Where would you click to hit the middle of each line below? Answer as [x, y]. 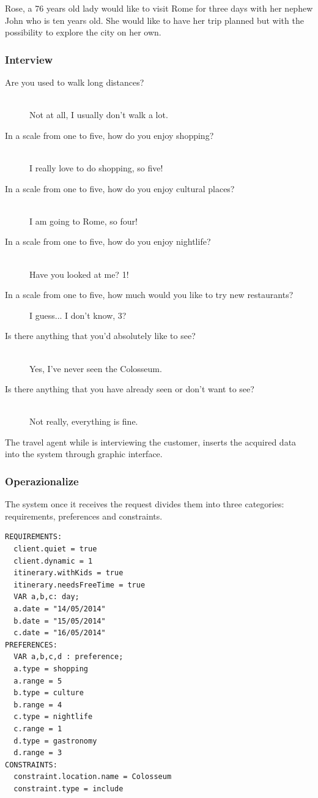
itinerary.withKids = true [68, 573]
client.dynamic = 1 [53, 561]
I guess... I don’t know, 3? [78, 315]
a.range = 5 [38, 681]
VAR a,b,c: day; [46, 597]
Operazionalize [42, 481]
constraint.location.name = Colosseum [93, 777]
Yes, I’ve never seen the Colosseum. [96, 368]
